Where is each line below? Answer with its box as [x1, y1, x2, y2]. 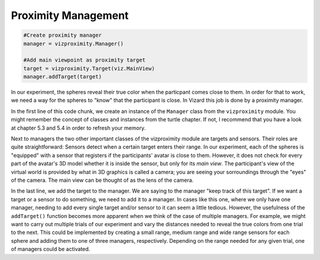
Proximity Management [11, 9, 129, 22]
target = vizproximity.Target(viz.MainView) [23, 65, 155, 72]
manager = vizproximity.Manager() [23, 40, 124, 47]
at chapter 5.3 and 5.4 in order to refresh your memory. [11, 124, 146, 131]
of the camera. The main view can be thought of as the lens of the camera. [11, 176, 194, 184]
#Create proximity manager [23, 32, 102, 38]
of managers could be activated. [11, 246, 91, 253]
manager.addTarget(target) [23, 73, 102, 80]
